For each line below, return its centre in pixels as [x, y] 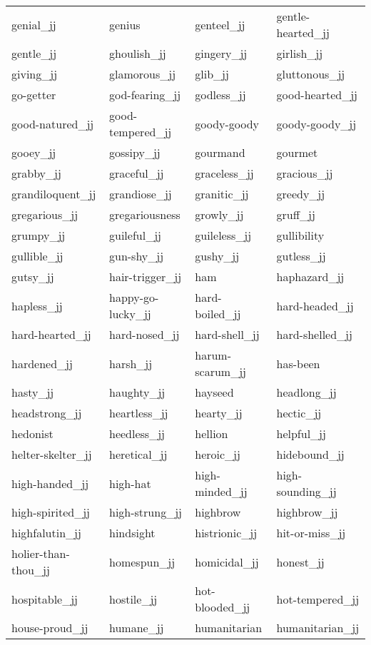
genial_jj [34, 24]
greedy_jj [301, 194]
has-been [298, 363]
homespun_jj [142, 562]
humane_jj [137, 628]
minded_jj [221, 491]
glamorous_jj [143, 74]
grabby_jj [36, 173]
